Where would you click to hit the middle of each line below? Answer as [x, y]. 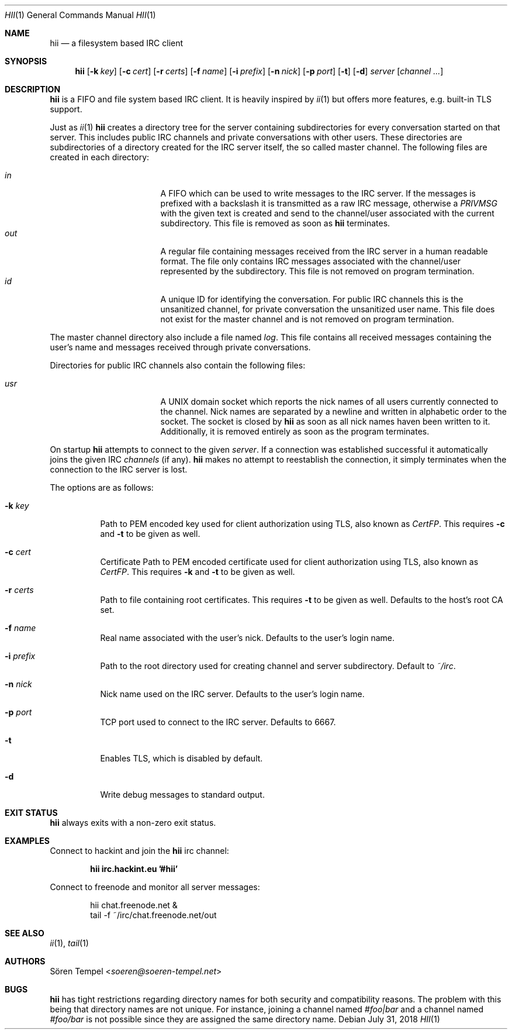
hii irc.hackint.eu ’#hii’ [134, 869]
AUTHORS [25, 961]
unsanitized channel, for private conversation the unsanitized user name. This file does [328, 309]
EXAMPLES [27, 841]
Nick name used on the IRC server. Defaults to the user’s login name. [232, 694]
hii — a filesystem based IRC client [117, 43]
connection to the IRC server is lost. [119, 469]
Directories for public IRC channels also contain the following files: [178, 365]
